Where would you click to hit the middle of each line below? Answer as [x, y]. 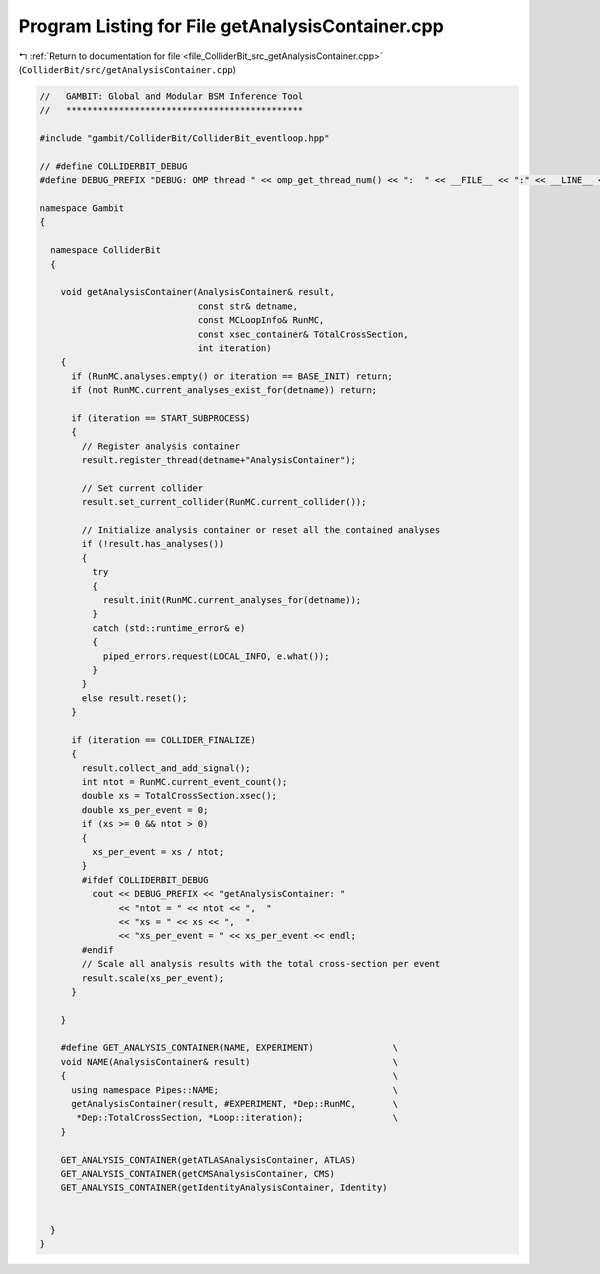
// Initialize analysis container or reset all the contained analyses [261, 530]
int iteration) [234, 348]
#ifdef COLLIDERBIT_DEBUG [145, 879]
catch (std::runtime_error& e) [168, 628]
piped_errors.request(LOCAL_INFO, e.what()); [216, 656]
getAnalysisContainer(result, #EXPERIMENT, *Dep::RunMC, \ [235, 1104]
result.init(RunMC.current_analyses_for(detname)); [232, 599]
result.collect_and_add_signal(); [166, 768]
